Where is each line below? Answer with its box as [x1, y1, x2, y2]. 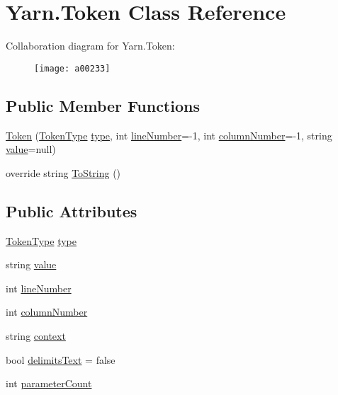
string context [6, 328, 66, 343]
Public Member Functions [6, 94, 200, 116]
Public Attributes [6, 200, 137, 222]
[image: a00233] [34, 63, 111, 74]
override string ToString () [6, 165, 121, 180]
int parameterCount [6, 376, 92, 391]
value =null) [6, 142, 56, 156]
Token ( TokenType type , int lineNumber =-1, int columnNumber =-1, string [6, 127, 332, 142]
